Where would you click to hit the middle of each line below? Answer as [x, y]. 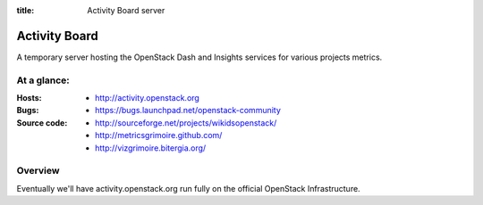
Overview [38, 171]
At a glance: [43, 80]
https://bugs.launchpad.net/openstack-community [188, 111]
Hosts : [29, 98]
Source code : [42, 123]
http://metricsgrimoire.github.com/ [159, 135]
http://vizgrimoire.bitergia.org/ [151, 148]
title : [25, 10]
